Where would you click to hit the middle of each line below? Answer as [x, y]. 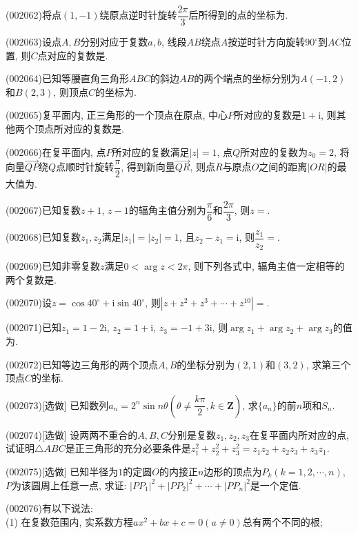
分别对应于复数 [114, 42]
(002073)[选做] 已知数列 [57, 405]
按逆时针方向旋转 [267, 42]
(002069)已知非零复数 [53, 266]
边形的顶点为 [233, 471]
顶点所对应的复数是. [79, 129]
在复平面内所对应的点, [299, 434]
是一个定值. [276, 485]
